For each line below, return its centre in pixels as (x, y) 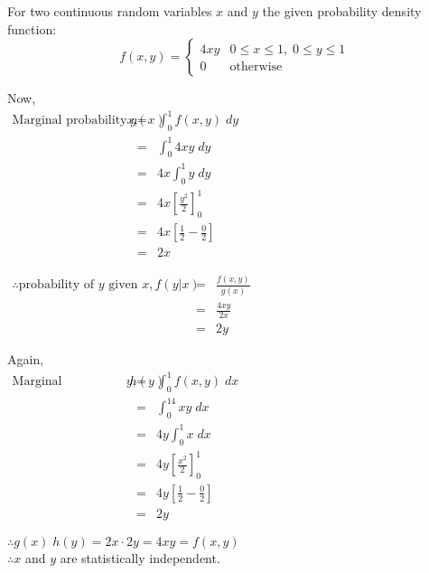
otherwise (256, 67)
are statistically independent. (140, 557)
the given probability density (342, 11)
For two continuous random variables (110, 11)
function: (32, 28)
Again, (26, 359)
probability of (56, 285)
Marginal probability (70, 121)
